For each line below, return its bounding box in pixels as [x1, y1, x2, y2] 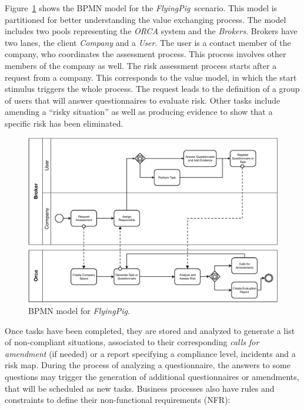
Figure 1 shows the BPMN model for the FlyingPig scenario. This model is [5, 2, 278, 14]
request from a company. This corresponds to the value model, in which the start [5, 71, 297, 83]
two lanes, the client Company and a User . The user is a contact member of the [5, 36, 291, 48]
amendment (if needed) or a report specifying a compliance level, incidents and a [5, 347, 296, 359]
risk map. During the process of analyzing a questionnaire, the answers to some [5, 359, 290, 371]
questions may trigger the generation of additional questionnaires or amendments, [5, 371, 299, 382]
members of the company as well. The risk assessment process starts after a [5, 59, 277, 71]
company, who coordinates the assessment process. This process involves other [5, 48, 286, 60]
